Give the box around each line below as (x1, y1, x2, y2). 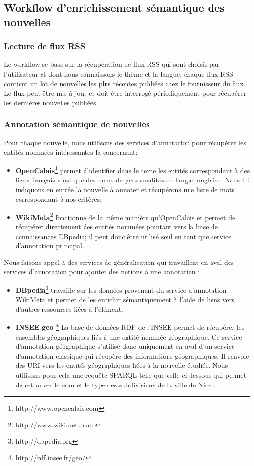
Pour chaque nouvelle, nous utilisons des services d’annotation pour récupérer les (4, 137, 246, 147)
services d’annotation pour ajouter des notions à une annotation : (4, 266, 200, 277)
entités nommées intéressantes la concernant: (4, 147, 138, 157)
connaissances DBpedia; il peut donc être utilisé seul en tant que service (15, 231, 232, 241)
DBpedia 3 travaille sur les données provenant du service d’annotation (15, 284, 227, 295)
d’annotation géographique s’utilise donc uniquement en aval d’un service (15, 341, 235, 351)
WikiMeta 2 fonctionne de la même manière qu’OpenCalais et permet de (15, 210, 235, 222)
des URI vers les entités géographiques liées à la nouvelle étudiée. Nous (15, 360, 228, 370)
